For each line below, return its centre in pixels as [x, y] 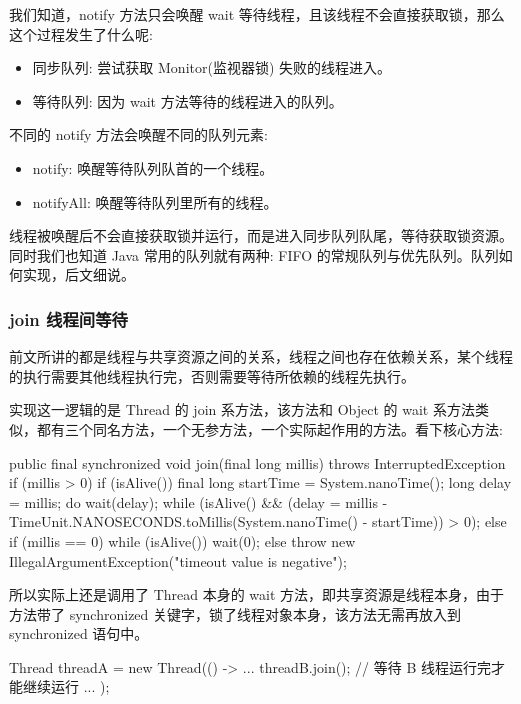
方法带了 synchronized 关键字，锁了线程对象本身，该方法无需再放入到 [235, 613]
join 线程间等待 [68, 318]
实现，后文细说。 [78, 274]
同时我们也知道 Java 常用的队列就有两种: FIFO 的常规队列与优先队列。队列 [254, 254]
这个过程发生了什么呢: [81, 33]
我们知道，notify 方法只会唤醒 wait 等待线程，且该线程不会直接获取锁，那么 [257, 14]
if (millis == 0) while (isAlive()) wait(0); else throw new [182, 540]
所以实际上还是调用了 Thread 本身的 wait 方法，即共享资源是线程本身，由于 [257, 594]
